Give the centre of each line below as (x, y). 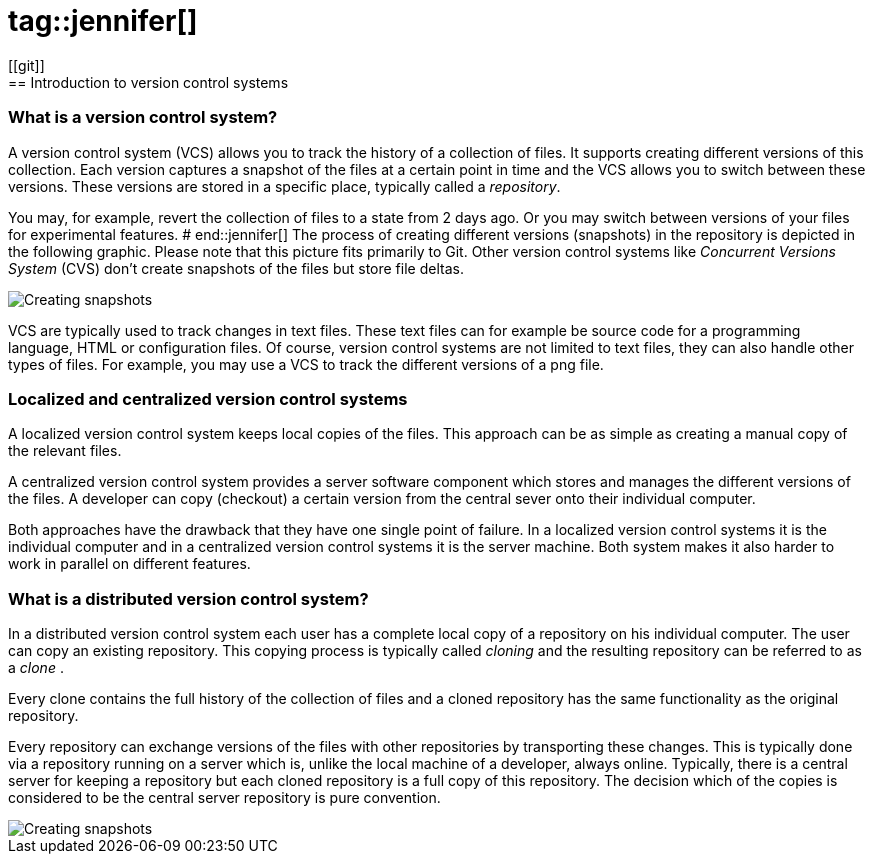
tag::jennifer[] (103, 21)
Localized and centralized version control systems (208, 398)
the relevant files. (65, 451)
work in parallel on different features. (129, 564)
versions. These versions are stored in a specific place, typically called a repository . (284, 186)
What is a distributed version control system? (188, 598)
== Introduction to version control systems (148, 82)
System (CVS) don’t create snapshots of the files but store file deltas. (236, 268)
